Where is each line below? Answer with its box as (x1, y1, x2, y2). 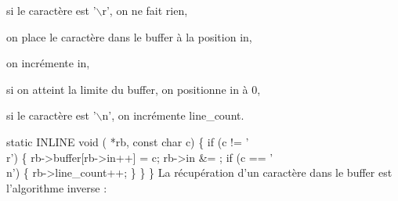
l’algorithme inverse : (6, 179, 107, 196)
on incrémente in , (6, 55, 90, 71)
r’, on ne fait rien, (102, 2, 188, 18)
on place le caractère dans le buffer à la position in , (6, 28, 252, 45)
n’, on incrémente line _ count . (102, 107, 244, 124)
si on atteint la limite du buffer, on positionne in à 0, (6, 81, 261, 97)
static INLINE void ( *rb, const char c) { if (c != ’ (6, 133, 249, 149)
